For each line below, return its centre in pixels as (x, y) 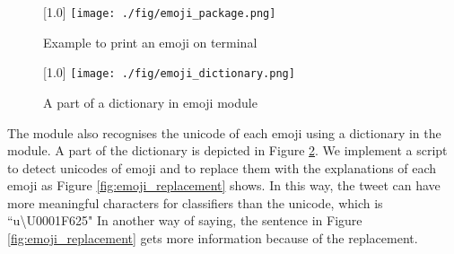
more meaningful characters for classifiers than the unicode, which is (195, 202)
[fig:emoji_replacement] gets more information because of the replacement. (213, 238)
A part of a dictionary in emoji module (150, 102)
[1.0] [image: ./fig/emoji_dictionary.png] (169, 72)
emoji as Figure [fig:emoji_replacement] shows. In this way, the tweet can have (224, 185)
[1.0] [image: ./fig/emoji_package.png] (160, 12)
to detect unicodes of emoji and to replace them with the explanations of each (222, 167)
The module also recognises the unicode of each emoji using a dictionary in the (224, 132)
